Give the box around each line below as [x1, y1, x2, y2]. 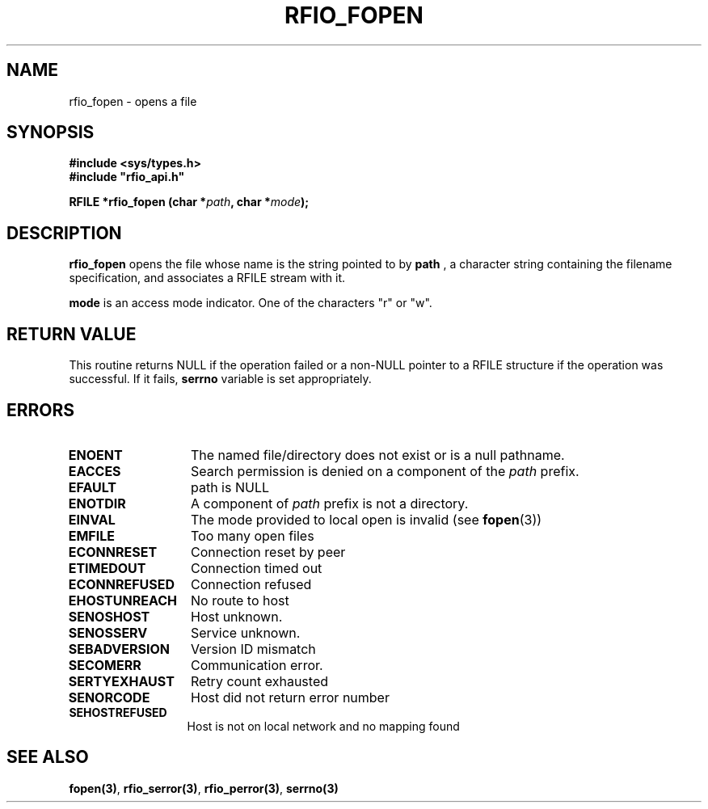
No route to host [190, 592, 289, 609]
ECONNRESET [68, 543, 158, 560]
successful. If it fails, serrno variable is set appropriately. [69, 372, 372, 386]
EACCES [68, 462, 121, 479]
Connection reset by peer [190, 543, 346, 560]
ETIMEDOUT [68, 559, 146, 576]
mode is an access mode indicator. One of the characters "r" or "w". [69, 296, 432, 310]
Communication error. [190, 656, 323, 673]
